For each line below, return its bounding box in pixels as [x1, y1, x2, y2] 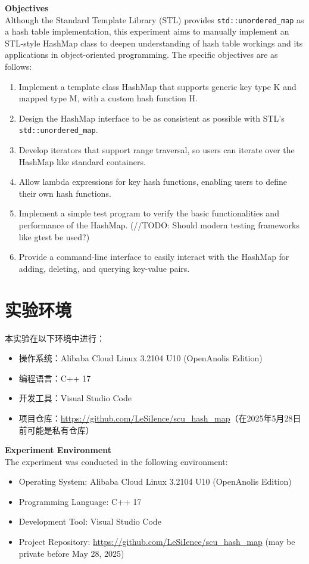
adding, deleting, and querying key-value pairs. [18, 262, 190, 274]
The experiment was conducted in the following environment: [5, 455, 228, 467]
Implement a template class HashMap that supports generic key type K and [18, 80, 296, 92]
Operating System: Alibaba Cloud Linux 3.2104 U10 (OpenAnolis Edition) [18, 475, 292, 488]
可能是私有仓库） [27, 423, 94, 436]
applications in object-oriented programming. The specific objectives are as [5, 48, 278, 61]
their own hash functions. [18, 187, 111, 199]
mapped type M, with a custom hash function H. [18, 92, 198, 104]
